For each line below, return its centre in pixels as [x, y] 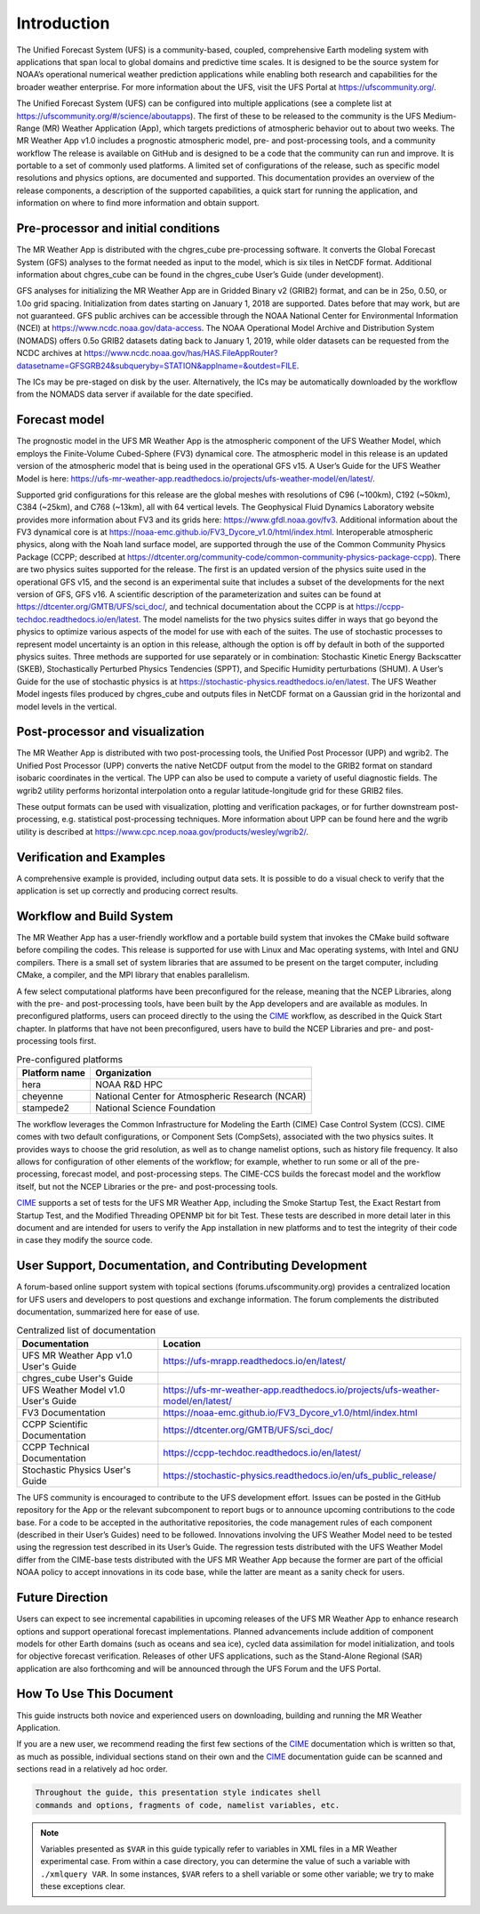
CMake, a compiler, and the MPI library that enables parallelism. [133, 975]
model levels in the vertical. [67, 707]
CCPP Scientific [55, 1424]
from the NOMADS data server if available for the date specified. [135, 394]
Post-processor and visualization [110, 732]
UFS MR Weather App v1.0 [77, 1355]
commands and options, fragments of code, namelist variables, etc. [188, 1805]
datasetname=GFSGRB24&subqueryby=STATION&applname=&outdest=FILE [157, 366]
